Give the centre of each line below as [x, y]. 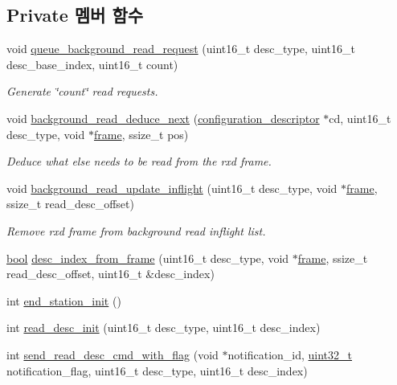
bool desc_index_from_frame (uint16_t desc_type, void [148, 258]
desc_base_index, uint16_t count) [92, 64]
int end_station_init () [64, 300]
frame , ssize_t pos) [141, 134]
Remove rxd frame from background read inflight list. [136, 230]
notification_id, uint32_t [290, 354]
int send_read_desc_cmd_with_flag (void [113, 354]
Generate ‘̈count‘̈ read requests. [82, 91]
